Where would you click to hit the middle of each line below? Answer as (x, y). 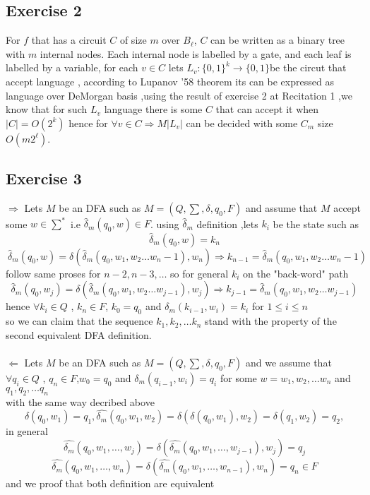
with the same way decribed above (80, 401)
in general (27, 431)
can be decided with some (242, 123)
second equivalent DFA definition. (79, 334)
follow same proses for (53, 273)
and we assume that (288, 362)
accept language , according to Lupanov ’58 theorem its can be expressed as (170, 81)
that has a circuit (69, 40)
